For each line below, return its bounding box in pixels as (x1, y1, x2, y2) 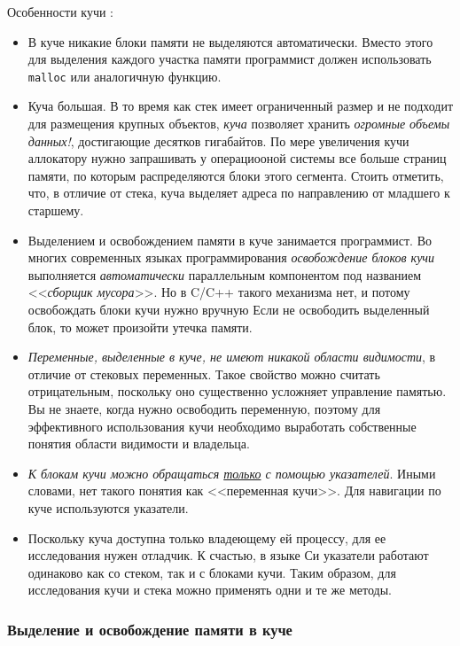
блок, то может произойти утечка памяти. (27, 317, 253, 336)
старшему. (27, 201, 84, 219)
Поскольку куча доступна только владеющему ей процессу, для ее (27, 528, 386, 547)
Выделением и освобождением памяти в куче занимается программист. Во (27, 230, 433, 249)
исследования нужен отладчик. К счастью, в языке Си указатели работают (27, 546, 429, 564)
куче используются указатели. (27, 498, 189, 517)
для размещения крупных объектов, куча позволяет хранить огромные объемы (27, 114, 450, 133)
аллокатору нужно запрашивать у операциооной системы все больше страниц (27, 149, 447, 167)
